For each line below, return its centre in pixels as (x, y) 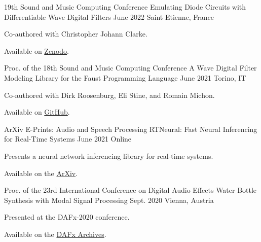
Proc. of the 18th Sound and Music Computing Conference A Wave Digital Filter (130, 68)
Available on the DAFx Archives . (55, 234)
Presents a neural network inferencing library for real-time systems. (109, 155)
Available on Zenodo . (36, 50)
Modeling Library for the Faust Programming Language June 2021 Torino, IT (125, 77)
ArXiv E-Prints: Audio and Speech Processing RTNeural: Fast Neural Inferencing (131, 129)
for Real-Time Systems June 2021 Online (68, 139)
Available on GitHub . (37, 112)
